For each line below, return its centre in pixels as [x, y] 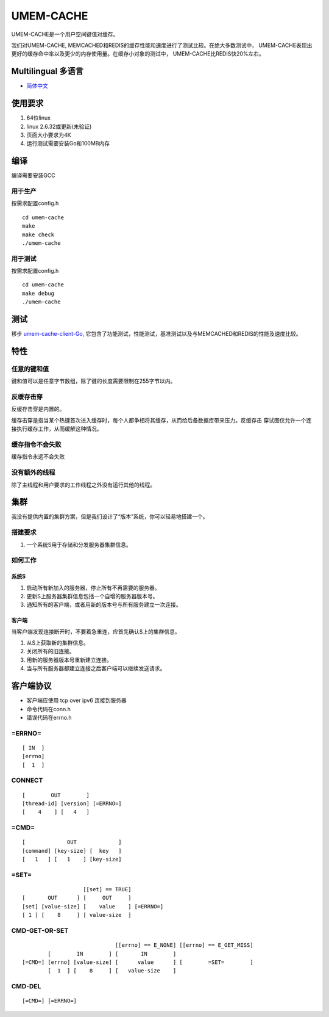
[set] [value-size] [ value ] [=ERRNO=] [93, 906]
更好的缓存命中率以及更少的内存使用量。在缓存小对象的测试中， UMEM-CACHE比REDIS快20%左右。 [138, 54]
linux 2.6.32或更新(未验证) [59, 126]
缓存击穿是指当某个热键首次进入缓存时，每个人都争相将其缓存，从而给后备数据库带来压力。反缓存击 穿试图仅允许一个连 [161, 420]
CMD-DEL [26, 986]
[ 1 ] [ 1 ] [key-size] [72, 860]
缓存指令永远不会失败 [38, 457]
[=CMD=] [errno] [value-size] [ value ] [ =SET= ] [138, 962]
